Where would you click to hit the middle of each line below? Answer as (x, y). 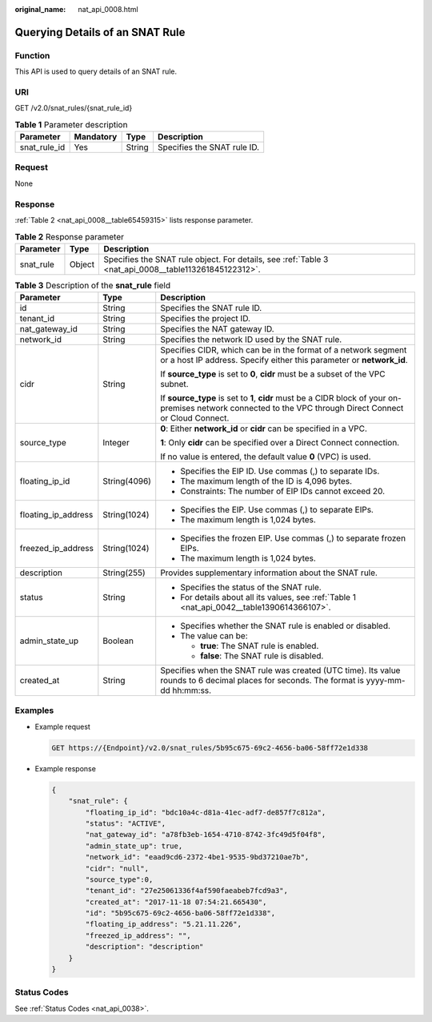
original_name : (40, 9)
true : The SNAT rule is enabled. (260, 646)
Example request (63, 726)
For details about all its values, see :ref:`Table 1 (268, 598)
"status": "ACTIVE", (126, 823)
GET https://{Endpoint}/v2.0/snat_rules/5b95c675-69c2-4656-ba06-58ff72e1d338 (210, 748)
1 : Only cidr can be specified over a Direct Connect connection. (280, 443)
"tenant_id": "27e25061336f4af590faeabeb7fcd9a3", (186, 891)
